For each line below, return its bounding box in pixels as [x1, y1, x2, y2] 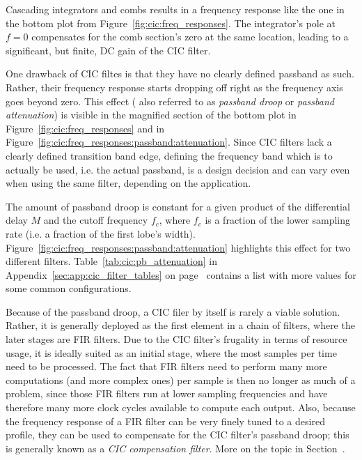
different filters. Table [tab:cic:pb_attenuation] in [6, 254, 217, 268]
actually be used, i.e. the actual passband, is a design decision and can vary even [6, 162, 350, 176]
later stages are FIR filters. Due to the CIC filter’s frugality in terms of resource [6, 332, 347, 346]
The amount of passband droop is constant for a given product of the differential [6, 199, 350, 213]
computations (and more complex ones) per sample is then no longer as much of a [6, 372, 356, 387]
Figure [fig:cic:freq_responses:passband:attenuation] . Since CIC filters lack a [6, 135, 332, 149]
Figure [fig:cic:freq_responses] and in [6, 121, 165, 135]
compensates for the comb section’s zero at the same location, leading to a [31, 29, 349, 44]
